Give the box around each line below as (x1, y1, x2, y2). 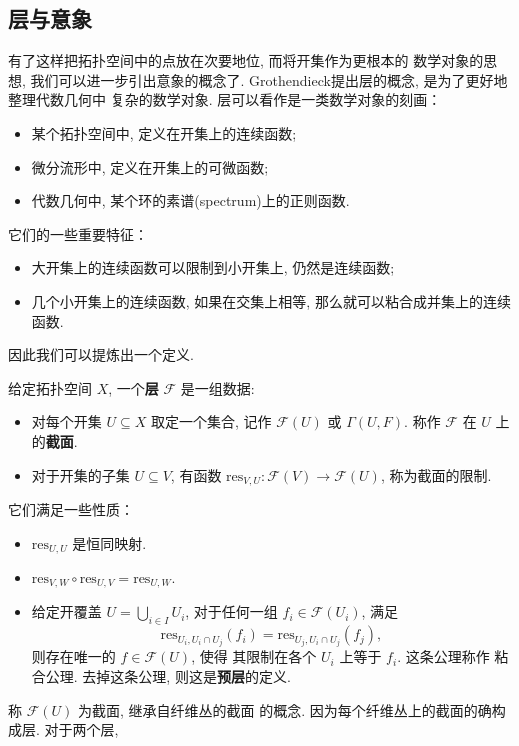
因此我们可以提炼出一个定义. (8, 344, 194, 365)
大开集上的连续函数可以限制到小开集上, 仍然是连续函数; (31, 257, 395, 278)
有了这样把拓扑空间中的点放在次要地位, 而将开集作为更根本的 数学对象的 (8, 50, 484, 71)
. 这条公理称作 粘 (397, 646, 509, 667)
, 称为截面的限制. (380, 464, 492, 485)
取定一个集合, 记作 (150, 411, 272, 432)
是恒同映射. (72, 532, 147, 553)
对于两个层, (44, 719, 119, 740)
